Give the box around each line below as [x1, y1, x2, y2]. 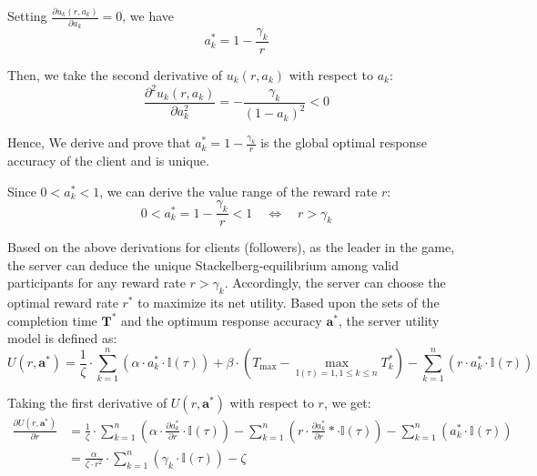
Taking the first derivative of [7, 393, 167, 412]
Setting [7, 6, 47, 25]
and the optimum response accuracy [120, 310, 322, 329]
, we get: [323, 393, 371, 412]
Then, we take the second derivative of [7, 65, 223, 84]
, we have [122, 6, 174, 25]
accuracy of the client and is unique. [7, 151, 209, 170]
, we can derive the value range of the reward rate [99, 181, 378, 200]
